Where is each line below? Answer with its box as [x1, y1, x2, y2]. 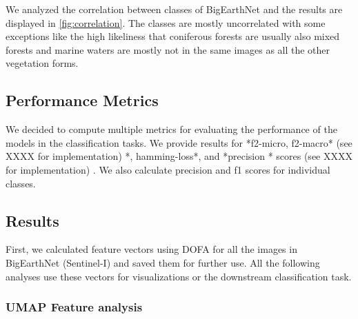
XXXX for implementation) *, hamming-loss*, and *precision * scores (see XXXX [6, 149, 352, 163]
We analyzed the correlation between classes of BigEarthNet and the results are [6, 2, 343, 16]
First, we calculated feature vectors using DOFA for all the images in [6, 242, 297, 256]
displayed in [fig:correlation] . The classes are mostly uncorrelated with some [6, 15, 326, 30]
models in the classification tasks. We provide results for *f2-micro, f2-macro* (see [6, 135, 352, 150]
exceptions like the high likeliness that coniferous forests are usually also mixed [6, 29, 340, 43]
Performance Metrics [6, 90, 159, 111]
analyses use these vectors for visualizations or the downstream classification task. [6, 269, 352, 283]
